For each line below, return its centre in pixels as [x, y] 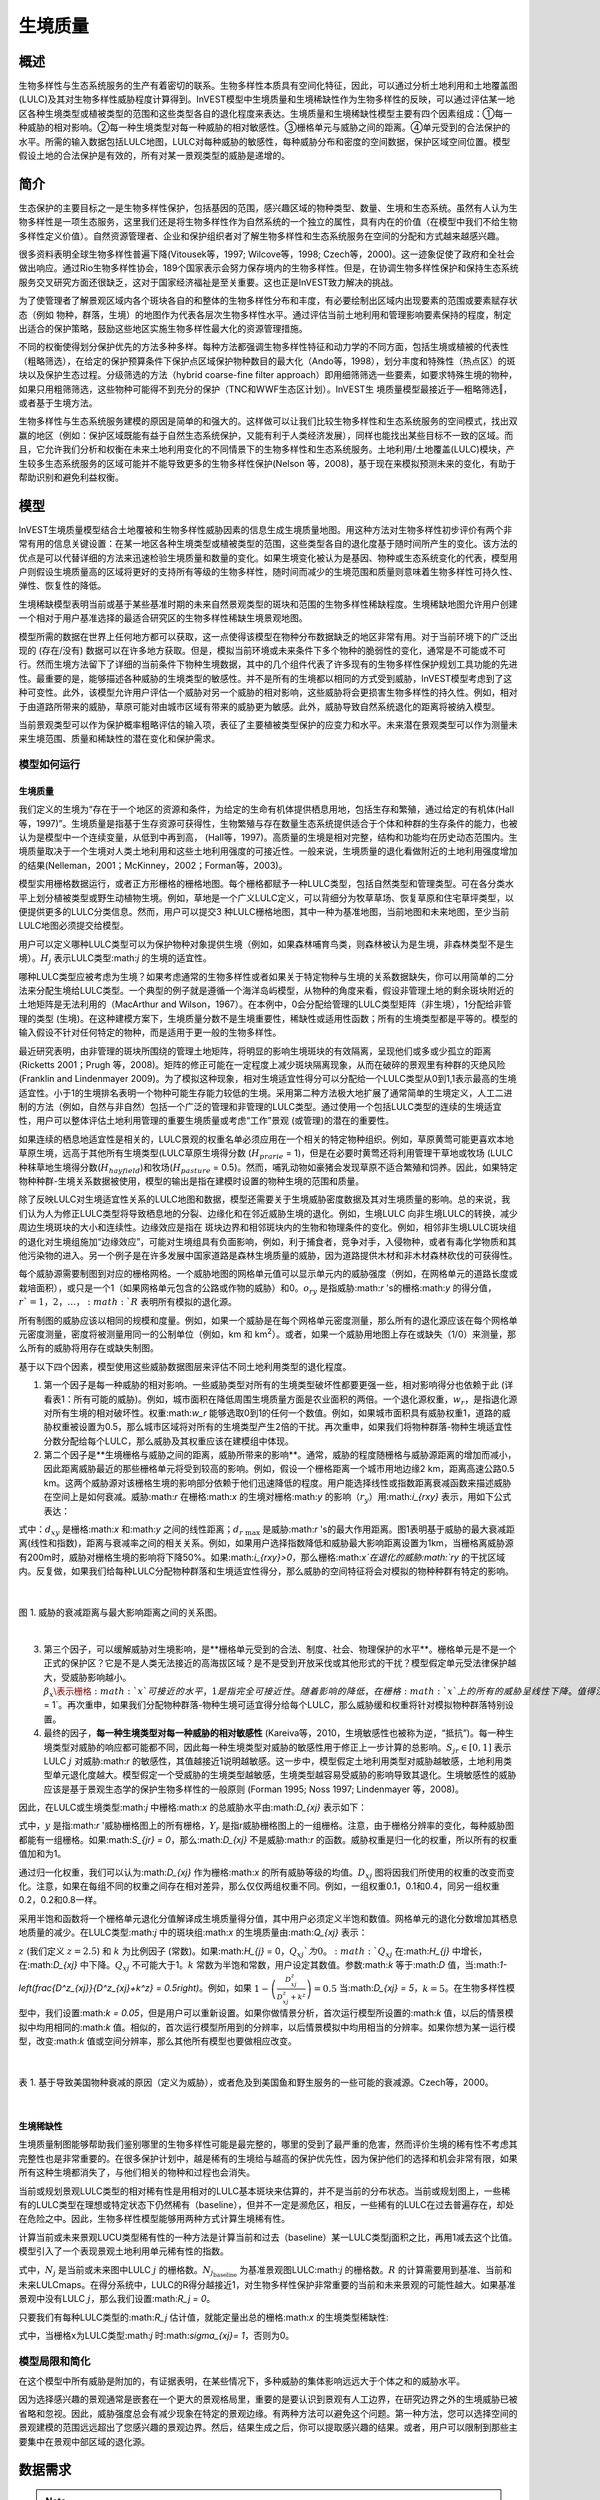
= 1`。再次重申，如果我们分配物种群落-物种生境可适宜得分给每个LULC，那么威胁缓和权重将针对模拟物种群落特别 [274, 1705]
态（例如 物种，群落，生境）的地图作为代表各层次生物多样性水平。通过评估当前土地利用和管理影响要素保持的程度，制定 [265, 314]
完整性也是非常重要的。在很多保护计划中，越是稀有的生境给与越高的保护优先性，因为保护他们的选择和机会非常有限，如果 [268, 2158]
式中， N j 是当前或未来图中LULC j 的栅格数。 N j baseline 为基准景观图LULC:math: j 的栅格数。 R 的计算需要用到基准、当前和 [265, 2271]
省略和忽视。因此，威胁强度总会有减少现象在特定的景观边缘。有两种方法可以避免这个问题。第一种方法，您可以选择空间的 [268, 2413]
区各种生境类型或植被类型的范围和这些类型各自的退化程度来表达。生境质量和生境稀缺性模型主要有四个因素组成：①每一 [265, 113]
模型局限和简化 [54, 2361]
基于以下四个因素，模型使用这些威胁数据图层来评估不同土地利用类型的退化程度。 [185, 1366]
